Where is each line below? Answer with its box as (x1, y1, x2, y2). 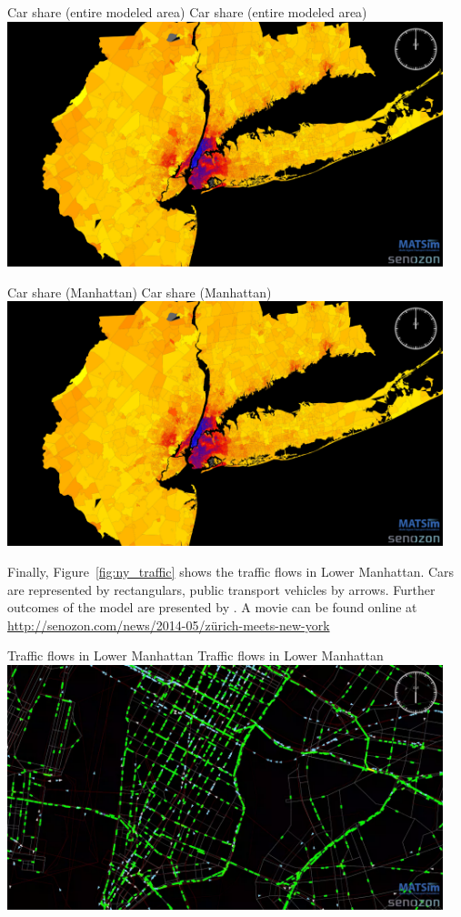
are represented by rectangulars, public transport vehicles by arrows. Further (7, 579, 436, 599)
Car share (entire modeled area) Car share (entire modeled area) (7, 3, 367, 21)
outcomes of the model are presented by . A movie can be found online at (7, 598, 417, 617)
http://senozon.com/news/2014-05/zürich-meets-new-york (7, 615, 330, 634)
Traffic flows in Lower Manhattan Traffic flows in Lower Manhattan (7, 646, 384, 665)
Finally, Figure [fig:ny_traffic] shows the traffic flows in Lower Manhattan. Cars (7, 562, 455, 580)
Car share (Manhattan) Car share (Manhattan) (7, 282, 272, 301)
